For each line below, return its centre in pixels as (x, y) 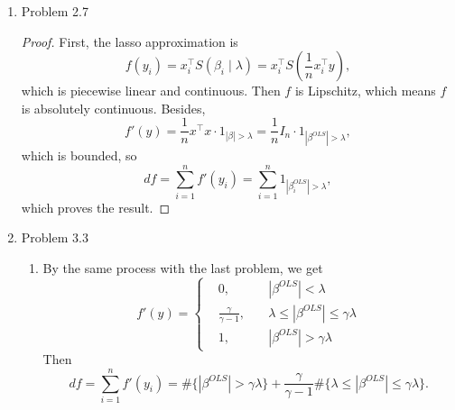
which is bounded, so (79, 155)
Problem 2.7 (55, 11)
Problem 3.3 (55, 237)
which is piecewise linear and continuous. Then (151, 91)
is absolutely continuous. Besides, (113, 108)
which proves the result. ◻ (96, 207)
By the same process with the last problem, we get (183, 267)
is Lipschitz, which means (365, 91)
